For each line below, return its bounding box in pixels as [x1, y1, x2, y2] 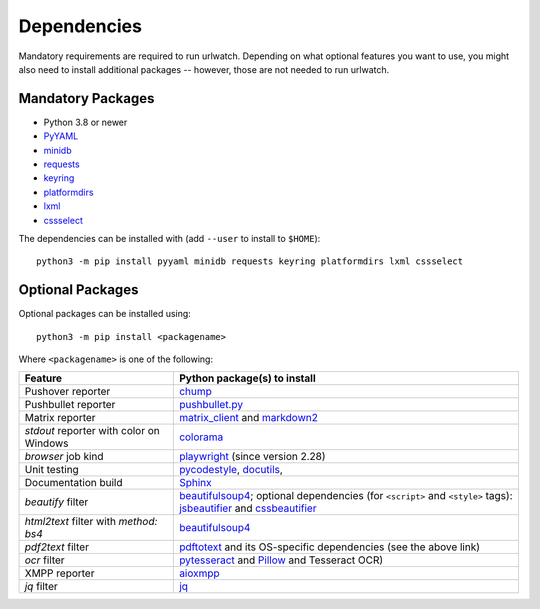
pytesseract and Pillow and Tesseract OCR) [178, 553, 384, 567]
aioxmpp [178, 566, 220, 580]
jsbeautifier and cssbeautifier [178, 501, 317, 515]
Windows [24, 436, 69, 450]
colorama [178, 430, 224, 444]
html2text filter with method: [24, 515, 158, 529]
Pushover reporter [24, 385, 111, 399]
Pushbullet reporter [24, 398, 116, 412]
